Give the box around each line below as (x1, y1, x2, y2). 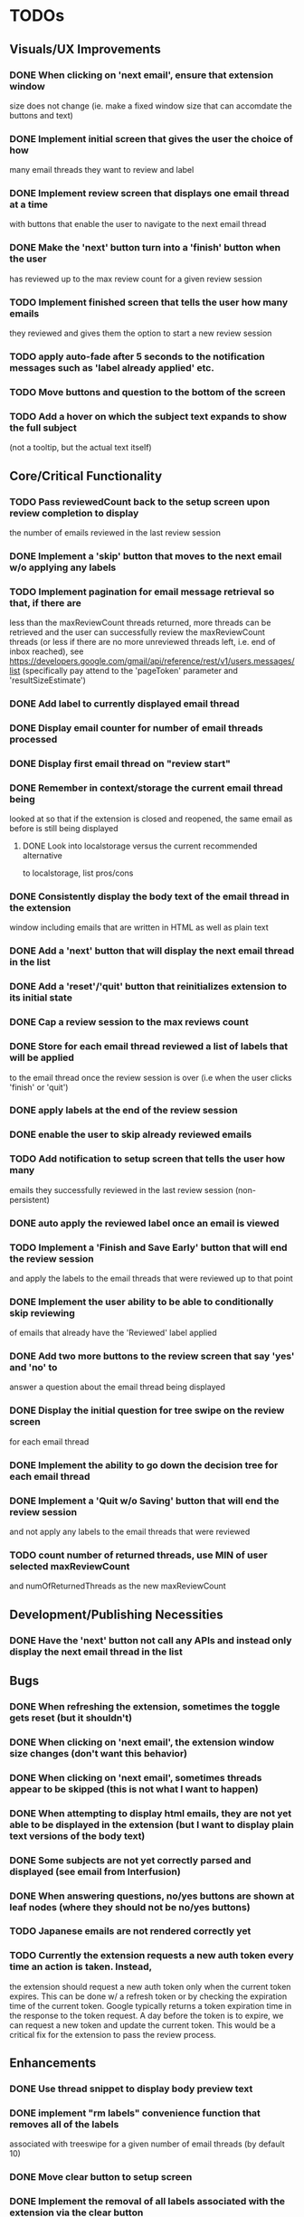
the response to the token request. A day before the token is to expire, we (9, 2010, 284, 2021)
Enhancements (9, 2055, 97, 2071)
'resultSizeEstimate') (9, 675, 86, 686)
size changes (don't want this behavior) (9, 1747, 188, 1759)
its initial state (9, 991, 72, 1004)
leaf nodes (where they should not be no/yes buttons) (9, 1900, 251, 1913)
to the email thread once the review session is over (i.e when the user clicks (9, 1072, 292, 1083)
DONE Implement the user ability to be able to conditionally (9, 1295, 274, 1308)
